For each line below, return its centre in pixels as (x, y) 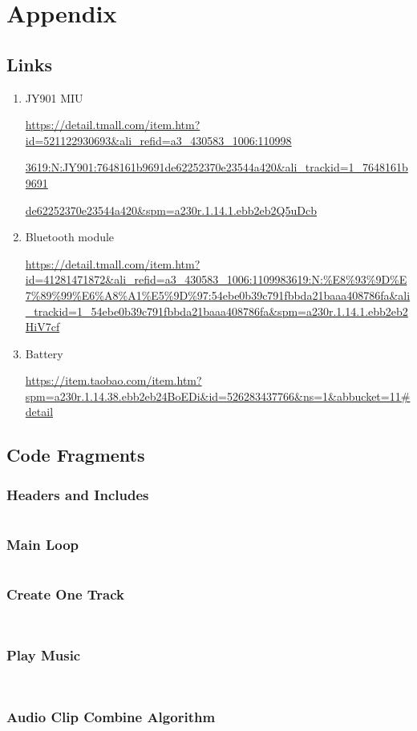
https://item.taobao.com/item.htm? (113, 380)
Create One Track (65, 594)
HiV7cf (43, 327)
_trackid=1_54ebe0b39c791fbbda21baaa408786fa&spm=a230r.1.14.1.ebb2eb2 (217, 311)
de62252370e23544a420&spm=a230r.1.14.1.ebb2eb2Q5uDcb (171, 210)
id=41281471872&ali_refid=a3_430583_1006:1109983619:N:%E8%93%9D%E (216, 279)
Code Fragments (76, 455)
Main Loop (43, 544)
